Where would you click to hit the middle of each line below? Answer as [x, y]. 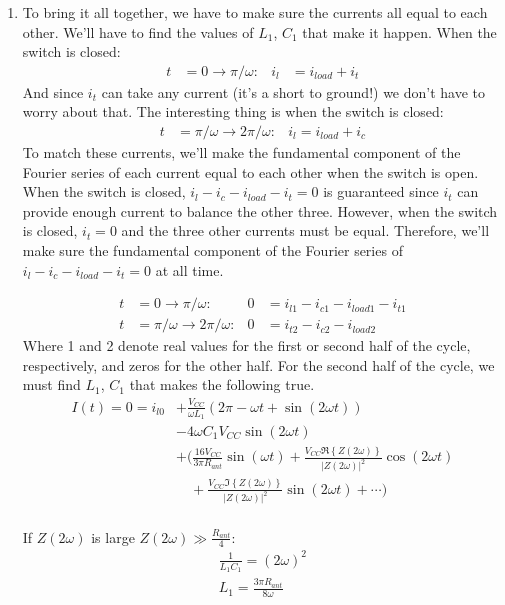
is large [113, 536]
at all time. [189, 269]
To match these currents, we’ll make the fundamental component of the [241, 152]
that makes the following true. [222, 384]
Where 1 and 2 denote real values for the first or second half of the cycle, [246, 345]
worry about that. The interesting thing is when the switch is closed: [233, 111]
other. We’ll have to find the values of [138, 31]
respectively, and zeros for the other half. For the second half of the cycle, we [258, 364]
